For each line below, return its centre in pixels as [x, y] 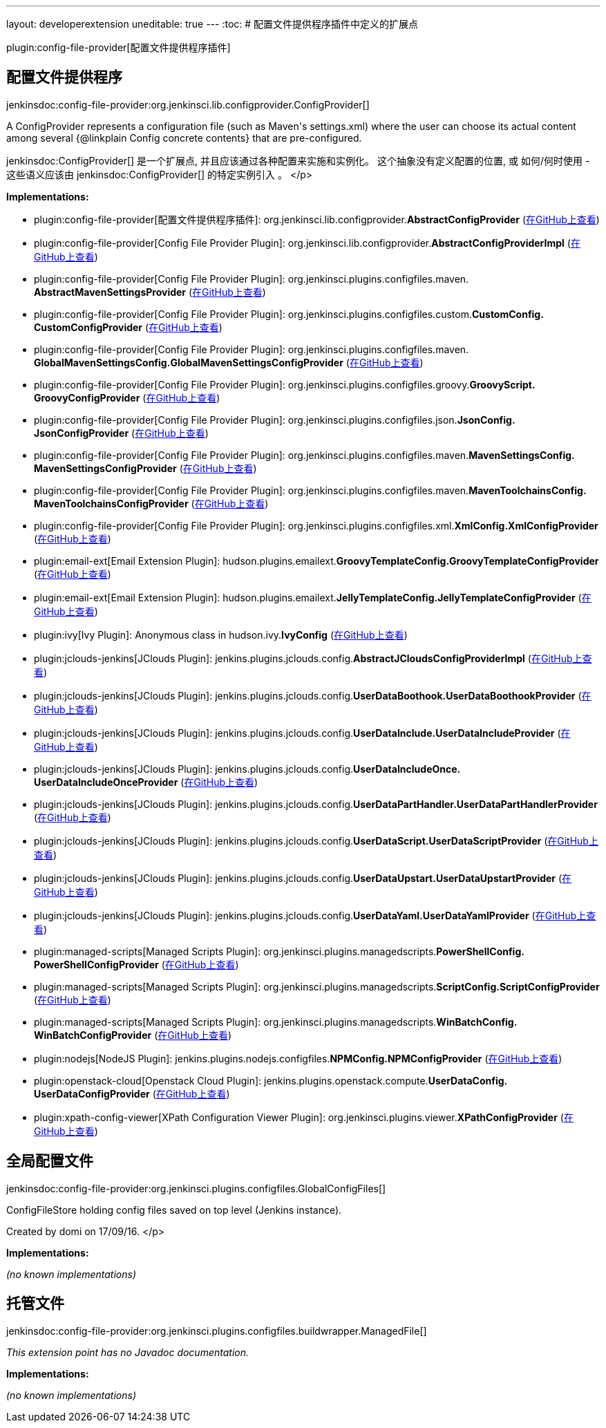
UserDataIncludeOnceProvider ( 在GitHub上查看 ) [146, 782]
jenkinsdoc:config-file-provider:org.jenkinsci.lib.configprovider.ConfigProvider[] [188, 104]
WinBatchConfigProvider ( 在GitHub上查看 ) [133, 1035]
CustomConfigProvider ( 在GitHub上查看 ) [128, 327]
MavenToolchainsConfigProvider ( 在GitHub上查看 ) [151, 503]
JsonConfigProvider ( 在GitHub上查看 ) [121, 433]
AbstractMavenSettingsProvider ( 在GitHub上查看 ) [150, 292]
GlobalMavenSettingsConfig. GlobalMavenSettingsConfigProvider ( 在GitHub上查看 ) [229, 362]
